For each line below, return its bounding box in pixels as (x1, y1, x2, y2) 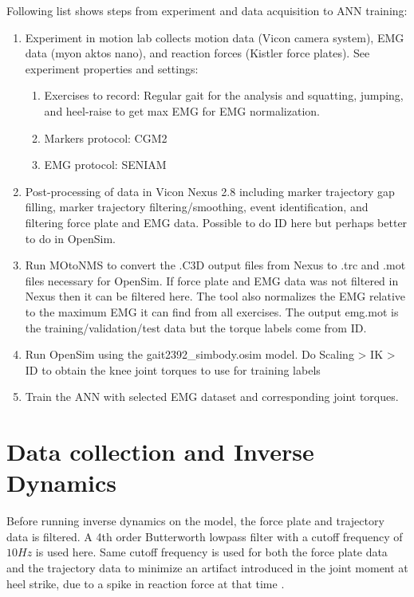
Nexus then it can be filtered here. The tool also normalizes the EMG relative (25, 288, 406, 304)
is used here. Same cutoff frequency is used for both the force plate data (35, 544, 388, 560)
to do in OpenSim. (25, 230, 116, 246)
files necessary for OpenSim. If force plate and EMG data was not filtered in (25, 272, 399, 289)
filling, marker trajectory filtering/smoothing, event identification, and (25, 198, 369, 215)
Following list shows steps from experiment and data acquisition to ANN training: (6, 2, 408, 18)
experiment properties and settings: (25, 60, 199, 77)
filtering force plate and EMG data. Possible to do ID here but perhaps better (25, 214, 408, 230)
